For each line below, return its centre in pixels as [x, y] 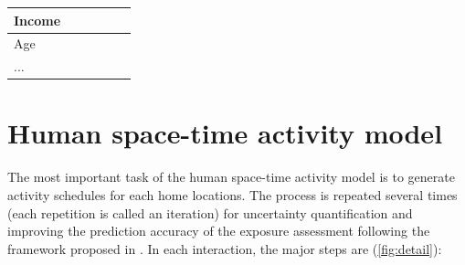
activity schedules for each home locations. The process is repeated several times [232, 195]
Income [37, 20]
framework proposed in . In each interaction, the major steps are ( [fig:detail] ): [225, 248]
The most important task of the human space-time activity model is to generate [231, 177]
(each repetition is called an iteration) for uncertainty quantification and [210, 212]
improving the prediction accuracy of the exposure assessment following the [219, 231]
